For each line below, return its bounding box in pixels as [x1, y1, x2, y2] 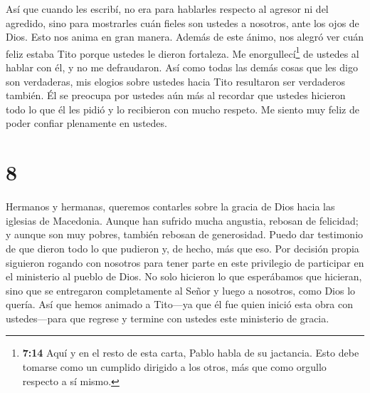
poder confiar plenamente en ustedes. [6, 116, 167, 131]
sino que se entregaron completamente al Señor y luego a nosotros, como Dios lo [6, 282, 356, 297]
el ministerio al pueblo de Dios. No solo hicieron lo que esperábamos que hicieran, [6, 269, 362, 284]
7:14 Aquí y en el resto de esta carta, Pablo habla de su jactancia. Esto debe [22, 345, 359, 360]
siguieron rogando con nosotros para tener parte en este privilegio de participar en [6, 255, 364, 270]
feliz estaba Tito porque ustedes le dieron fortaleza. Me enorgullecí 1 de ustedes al [6, 44, 359, 61]
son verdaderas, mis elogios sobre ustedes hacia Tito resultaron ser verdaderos [6, 73, 346, 88]
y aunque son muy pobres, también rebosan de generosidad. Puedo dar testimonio [6, 227, 364, 242]
